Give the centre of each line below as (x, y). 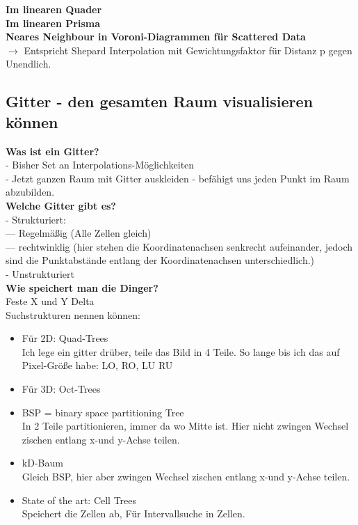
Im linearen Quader (54, 9)
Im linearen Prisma (53, 23)
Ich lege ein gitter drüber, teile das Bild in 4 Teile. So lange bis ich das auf (181, 351)
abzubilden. (30, 192)
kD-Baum (42, 463)
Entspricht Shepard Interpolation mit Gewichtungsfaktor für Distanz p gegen (188, 50)
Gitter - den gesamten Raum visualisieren (160, 101)
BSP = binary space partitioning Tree (103, 412)
